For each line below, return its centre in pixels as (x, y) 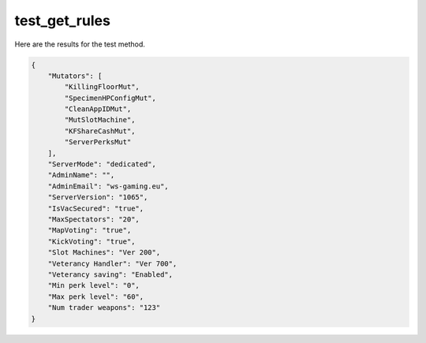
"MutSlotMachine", (100, 120)
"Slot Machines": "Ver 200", (104, 253)
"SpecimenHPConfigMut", (110, 98)
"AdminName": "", (81, 175)
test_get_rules (62, 21)
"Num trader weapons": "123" (104, 308)
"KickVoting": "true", (92, 241)
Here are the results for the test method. (80, 44)
